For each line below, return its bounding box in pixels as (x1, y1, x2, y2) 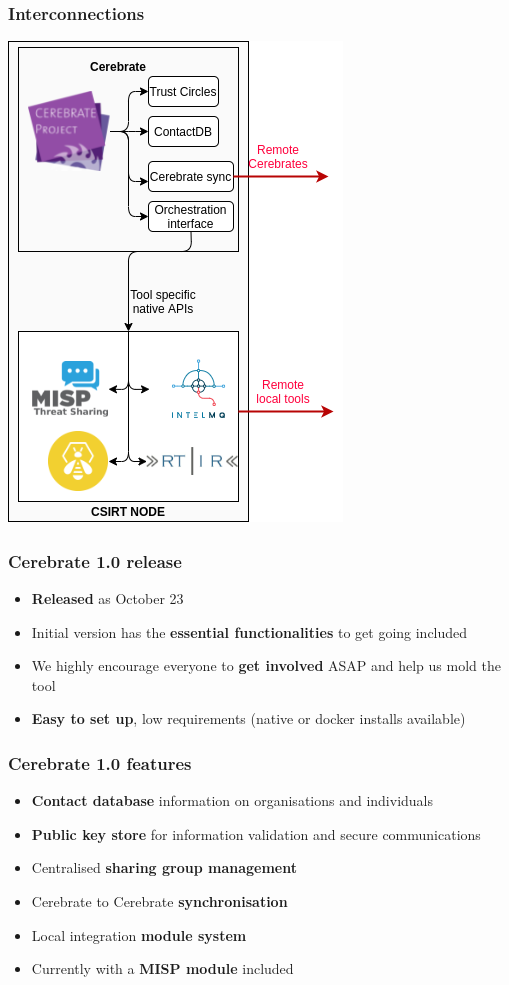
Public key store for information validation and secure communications (31, 823, 481, 844)
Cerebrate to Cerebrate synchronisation (31, 891, 288, 911)
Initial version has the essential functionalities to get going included (31, 621, 468, 642)
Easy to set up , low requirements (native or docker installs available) (31, 708, 466, 729)
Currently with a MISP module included (31, 958, 294, 979)
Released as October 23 (31, 588, 184, 609)
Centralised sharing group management (31, 857, 297, 878)
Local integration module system (31, 924, 247, 945)
